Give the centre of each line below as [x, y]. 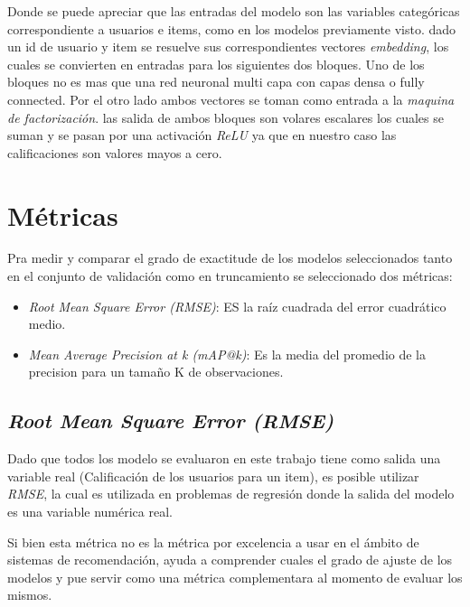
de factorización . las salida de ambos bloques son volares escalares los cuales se [226, 117]
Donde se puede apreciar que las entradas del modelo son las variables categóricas [234, 11]
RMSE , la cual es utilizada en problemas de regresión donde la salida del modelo [231, 494]
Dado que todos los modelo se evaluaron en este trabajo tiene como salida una [224, 458]
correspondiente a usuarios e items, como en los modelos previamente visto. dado [232, 28]
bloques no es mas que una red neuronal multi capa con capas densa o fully [216, 82]
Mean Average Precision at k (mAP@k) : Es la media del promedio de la [227, 354]
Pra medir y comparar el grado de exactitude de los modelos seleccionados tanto [230, 258]
